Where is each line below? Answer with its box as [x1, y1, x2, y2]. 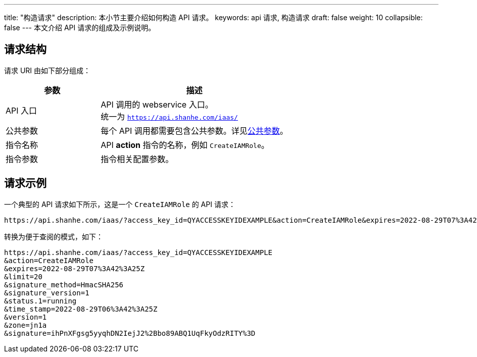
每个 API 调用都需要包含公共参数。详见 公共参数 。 [101, 125, 288, 136]
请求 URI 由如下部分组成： [4, 66, 91, 75]
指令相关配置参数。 [101, 154, 174, 164]
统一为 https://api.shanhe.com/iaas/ [101, 111, 238, 122]
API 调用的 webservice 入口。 [101, 99, 213, 110]
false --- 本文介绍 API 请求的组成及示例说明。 [4, 23, 156, 32]
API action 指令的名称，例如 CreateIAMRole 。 [101, 139, 269, 150]
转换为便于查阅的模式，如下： [4, 232, 103, 241]
